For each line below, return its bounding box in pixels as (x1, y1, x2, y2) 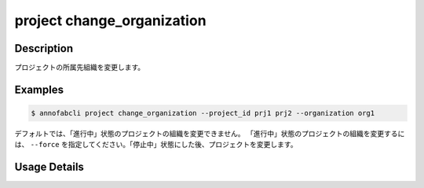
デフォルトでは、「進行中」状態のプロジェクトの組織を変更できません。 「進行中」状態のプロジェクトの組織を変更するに (14, 129, 405, 138)
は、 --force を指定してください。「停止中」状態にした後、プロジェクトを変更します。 (14, 140, 298, 149)
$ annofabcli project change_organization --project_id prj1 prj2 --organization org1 (31, 109, 375, 118)
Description (14, 42, 74, 55)
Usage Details (14, 160, 84, 174)
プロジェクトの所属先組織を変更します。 (14, 63, 145, 72)
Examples (14, 83, 64, 96)
